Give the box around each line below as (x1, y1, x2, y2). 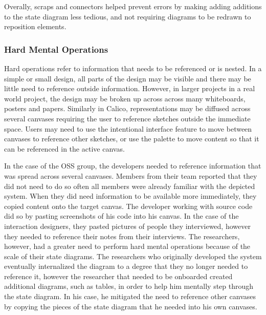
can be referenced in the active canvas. (4, 143, 125, 154)
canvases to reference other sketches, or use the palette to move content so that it (4, 133, 259, 144)
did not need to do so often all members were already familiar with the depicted (4, 180, 255, 191)
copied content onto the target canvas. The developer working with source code (4, 200, 253, 211)
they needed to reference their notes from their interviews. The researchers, (4, 230, 240, 241)
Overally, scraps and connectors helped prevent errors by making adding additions (4, 1, 262, 11)
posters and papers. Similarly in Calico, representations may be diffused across (4, 103, 251, 114)
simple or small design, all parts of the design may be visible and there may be (4, 73, 251, 83)
